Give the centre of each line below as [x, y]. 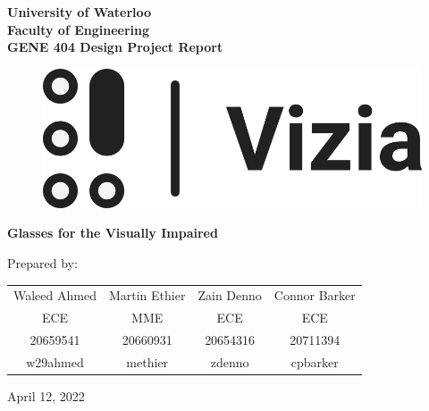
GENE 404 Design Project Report [115, 47]
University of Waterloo [80, 12]
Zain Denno [230, 295]
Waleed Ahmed [55, 295]
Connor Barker [315, 295]
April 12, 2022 [46, 396]
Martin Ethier [147, 295]
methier [147, 361]
